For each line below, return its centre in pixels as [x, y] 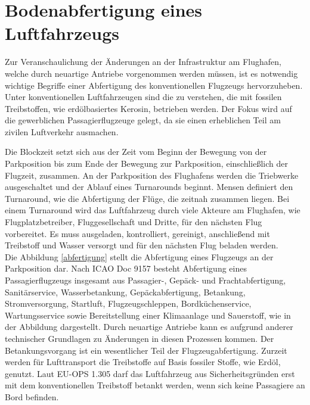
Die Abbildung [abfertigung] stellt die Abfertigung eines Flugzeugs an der [139, 256]
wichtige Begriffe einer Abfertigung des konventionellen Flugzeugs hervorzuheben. [154, 85]
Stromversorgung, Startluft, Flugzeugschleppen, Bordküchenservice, [128, 303]
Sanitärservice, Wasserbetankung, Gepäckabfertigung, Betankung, [125, 292]
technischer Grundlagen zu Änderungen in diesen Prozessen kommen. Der [139, 338]
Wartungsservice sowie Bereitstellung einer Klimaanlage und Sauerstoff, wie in [148, 315]
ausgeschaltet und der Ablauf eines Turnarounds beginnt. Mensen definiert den [149, 187]
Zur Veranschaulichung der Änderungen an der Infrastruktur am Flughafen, [143, 62]
